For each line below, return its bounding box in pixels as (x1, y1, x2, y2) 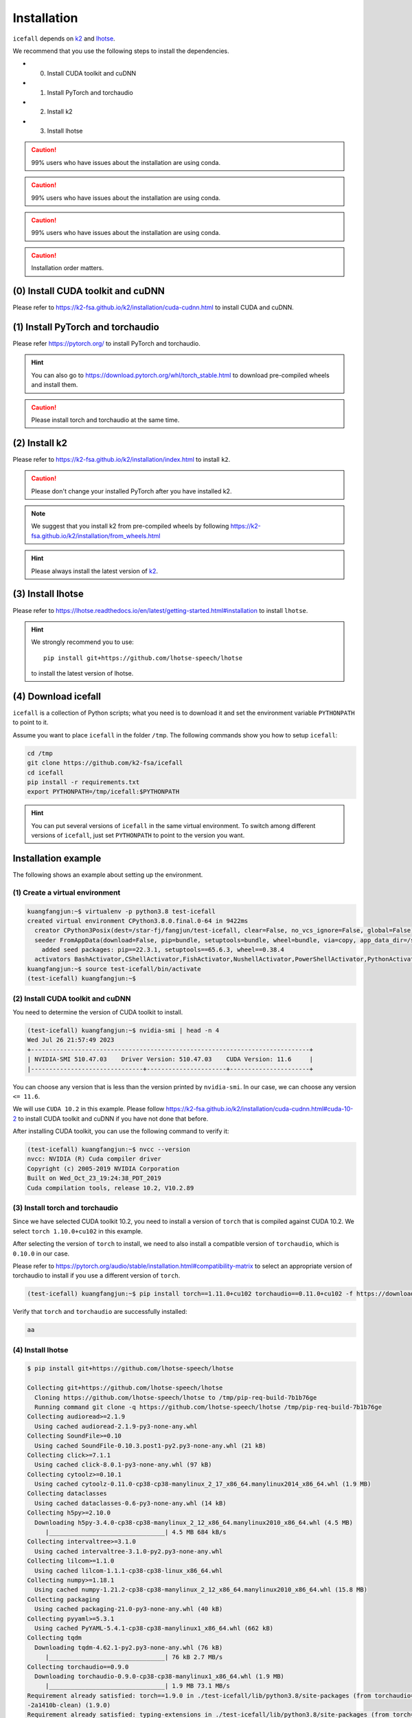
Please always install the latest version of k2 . (31, 567, 158, 575)
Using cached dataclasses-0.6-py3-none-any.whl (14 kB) (34, 1499, 227, 1507)
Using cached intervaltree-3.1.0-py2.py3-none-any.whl (34, 1547, 223, 1555)
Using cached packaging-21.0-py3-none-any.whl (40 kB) (34, 1605, 223, 1613)
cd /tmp (27, 749, 53, 757)
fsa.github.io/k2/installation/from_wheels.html (31, 531, 161, 539)
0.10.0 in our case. (12, 1249, 70, 1258)
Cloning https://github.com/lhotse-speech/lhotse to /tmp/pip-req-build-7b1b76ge (34, 1394, 317, 1401)
